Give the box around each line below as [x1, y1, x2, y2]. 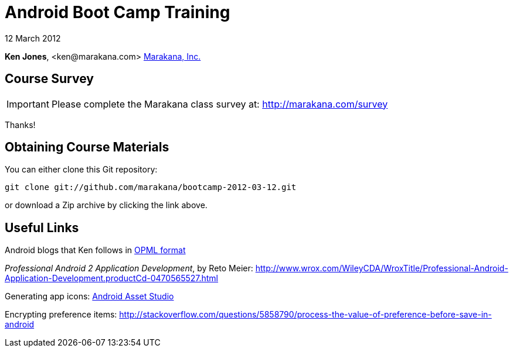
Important [6, 98, 49, 110]
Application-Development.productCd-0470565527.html [5, 273, 219, 284]
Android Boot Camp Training [5, 2, 230, 22]
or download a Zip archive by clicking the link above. [5, 200, 208, 210]
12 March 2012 [5, 33, 61, 43]
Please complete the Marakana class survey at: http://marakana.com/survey [51, 98, 388, 110]
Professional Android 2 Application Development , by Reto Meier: [5, 263, 253, 274]
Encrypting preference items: [5, 309, 117, 320]
